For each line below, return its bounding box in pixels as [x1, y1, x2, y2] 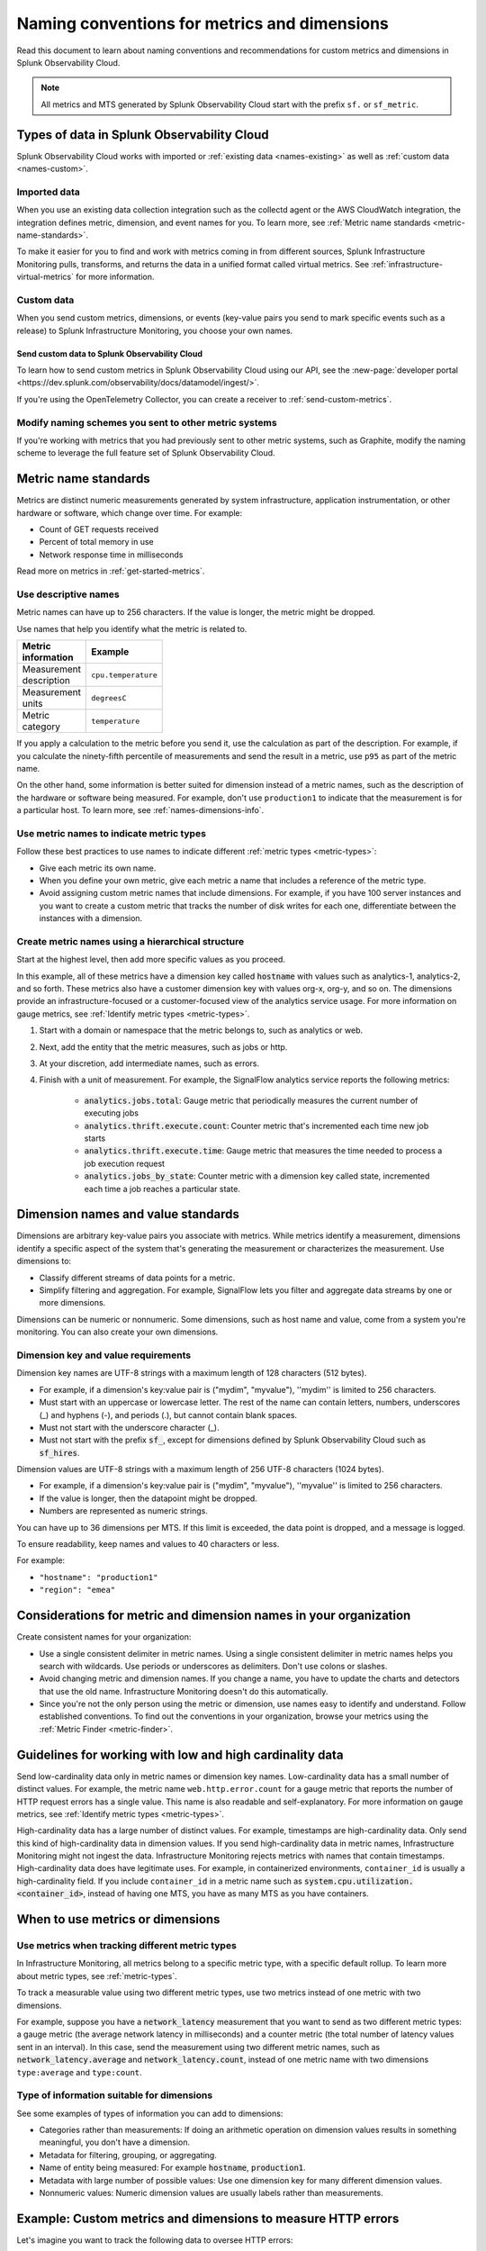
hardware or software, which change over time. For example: [16, 507, 243, 518]
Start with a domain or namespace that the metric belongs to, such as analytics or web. [39, 1025, 364, 1035]
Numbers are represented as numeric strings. [39, 1505, 209, 1516]
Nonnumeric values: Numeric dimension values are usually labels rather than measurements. [39, 2188, 383, 2199]
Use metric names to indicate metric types [16, 827, 207, 839]
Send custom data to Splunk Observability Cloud [16, 348, 202, 359]
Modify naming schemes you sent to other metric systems [16, 416, 278, 429]
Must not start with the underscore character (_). [39, 1422, 220, 1433]
